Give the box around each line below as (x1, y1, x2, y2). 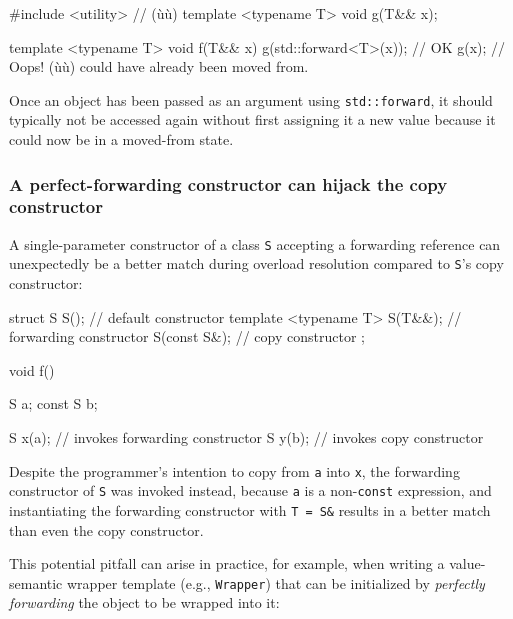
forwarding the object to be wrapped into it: (9, 592, 280, 613)
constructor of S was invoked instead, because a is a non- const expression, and (9, 480, 492, 501)
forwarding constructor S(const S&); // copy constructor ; (9, 326, 365, 347)
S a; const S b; (9, 393, 98, 414)
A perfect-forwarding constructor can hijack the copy (9, 171, 448, 196)
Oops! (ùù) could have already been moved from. (9, 56, 309, 77)
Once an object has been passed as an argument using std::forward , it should (9, 89, 493, 110)
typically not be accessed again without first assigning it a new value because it (9, 109, 496, 130)
